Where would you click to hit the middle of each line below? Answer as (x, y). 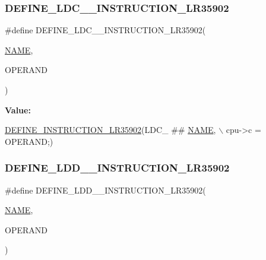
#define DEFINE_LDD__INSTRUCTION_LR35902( (105, 190)
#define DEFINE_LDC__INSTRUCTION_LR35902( (105, 30)
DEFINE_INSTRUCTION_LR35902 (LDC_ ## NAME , (110, 130)
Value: (18, 110)
